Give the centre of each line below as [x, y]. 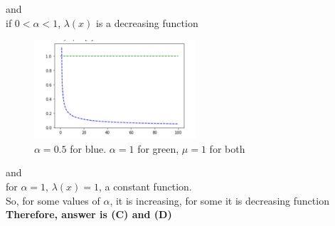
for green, [158, 148]
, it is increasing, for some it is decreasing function [219, 200]
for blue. [88, 148]
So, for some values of [53, 200]
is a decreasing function [147, 22]
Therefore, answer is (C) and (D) [89, 214]
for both [227, 148]
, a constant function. [145, 186]
